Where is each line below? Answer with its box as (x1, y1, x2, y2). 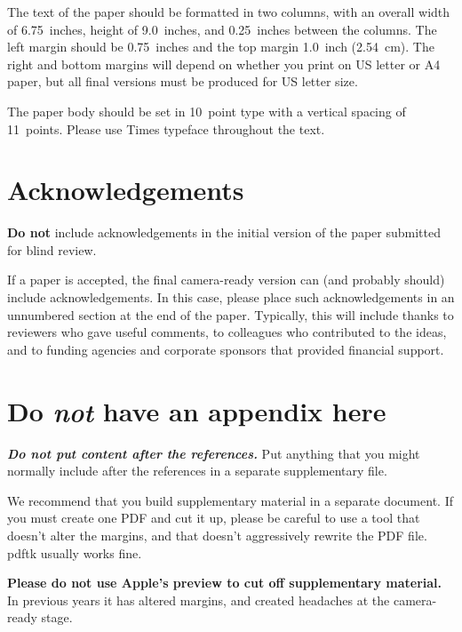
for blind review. (7, 240, 97, 259)
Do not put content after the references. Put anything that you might (7, 444, 420, 462)
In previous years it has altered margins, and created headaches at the (7, 590, 390, 609)
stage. (41, 608, 73, 627)
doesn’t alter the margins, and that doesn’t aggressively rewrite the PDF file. (7, 525, 427, 544)
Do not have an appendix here (7, 392, 386, 429)
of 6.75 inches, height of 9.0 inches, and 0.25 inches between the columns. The (7, 20, 437, 38)
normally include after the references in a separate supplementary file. (7, 461, 387, 480)
